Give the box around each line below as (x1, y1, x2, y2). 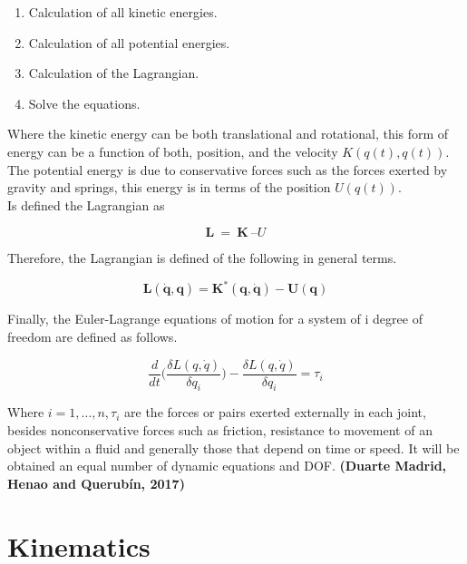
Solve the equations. (28, 93, 141, 112)
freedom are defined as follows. (7, 327, 178, 346)
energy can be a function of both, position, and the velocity (7, 141, 338, 160)
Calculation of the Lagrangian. (28, 63, 199, 83)
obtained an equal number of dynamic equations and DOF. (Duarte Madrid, (7, 456, 447, 475)
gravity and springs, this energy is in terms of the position (7, 178, 331, 197)
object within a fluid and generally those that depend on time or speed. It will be (7, 438, 460, 457)
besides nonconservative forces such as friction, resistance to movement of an (7, 421, 433, 440)
